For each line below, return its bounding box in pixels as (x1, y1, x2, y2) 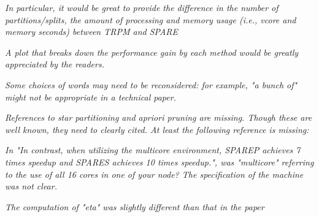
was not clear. (5, 180, 57, 192)
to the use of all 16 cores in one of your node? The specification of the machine (5, 167, 304, 180)
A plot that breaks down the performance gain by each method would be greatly (5, 45, 299, 58)
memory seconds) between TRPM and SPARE (5, 25, 179, 38)
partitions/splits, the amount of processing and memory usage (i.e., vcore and (5, 13, 296, 26)
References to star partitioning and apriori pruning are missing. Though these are (5, 111, 312, 124)
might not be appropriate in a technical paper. (5, 90, 176, 103)
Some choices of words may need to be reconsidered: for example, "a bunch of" (5, 78, 298, 91)
